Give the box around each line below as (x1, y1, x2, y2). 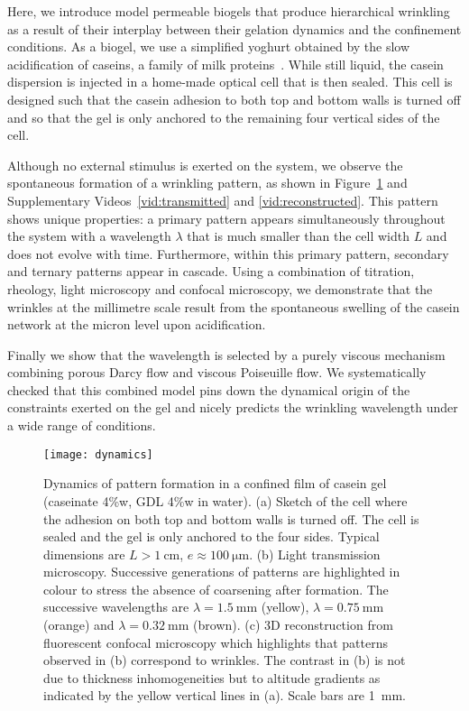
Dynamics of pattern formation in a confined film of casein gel (43, 474, 387, 493)
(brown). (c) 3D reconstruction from (193, 615, 393, 634)
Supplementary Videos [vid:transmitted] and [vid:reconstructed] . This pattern (7, 190, 438, 209)
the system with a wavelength (7, 226, 171, 245)
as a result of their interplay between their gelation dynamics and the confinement (7, 19, 462, 38)
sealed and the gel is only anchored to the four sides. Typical (43, 527, 380, 546)
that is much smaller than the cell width (187, 226, 409, 245)
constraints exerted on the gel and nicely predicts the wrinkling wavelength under (7, 398, 458, 417)
